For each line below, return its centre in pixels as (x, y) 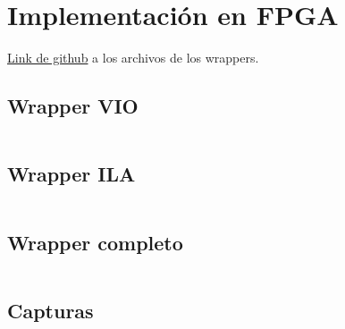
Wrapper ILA (72, 174)
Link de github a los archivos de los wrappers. (133, 58)
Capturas (50, 310)
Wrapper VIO (73, 106)
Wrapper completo (95, 242)
